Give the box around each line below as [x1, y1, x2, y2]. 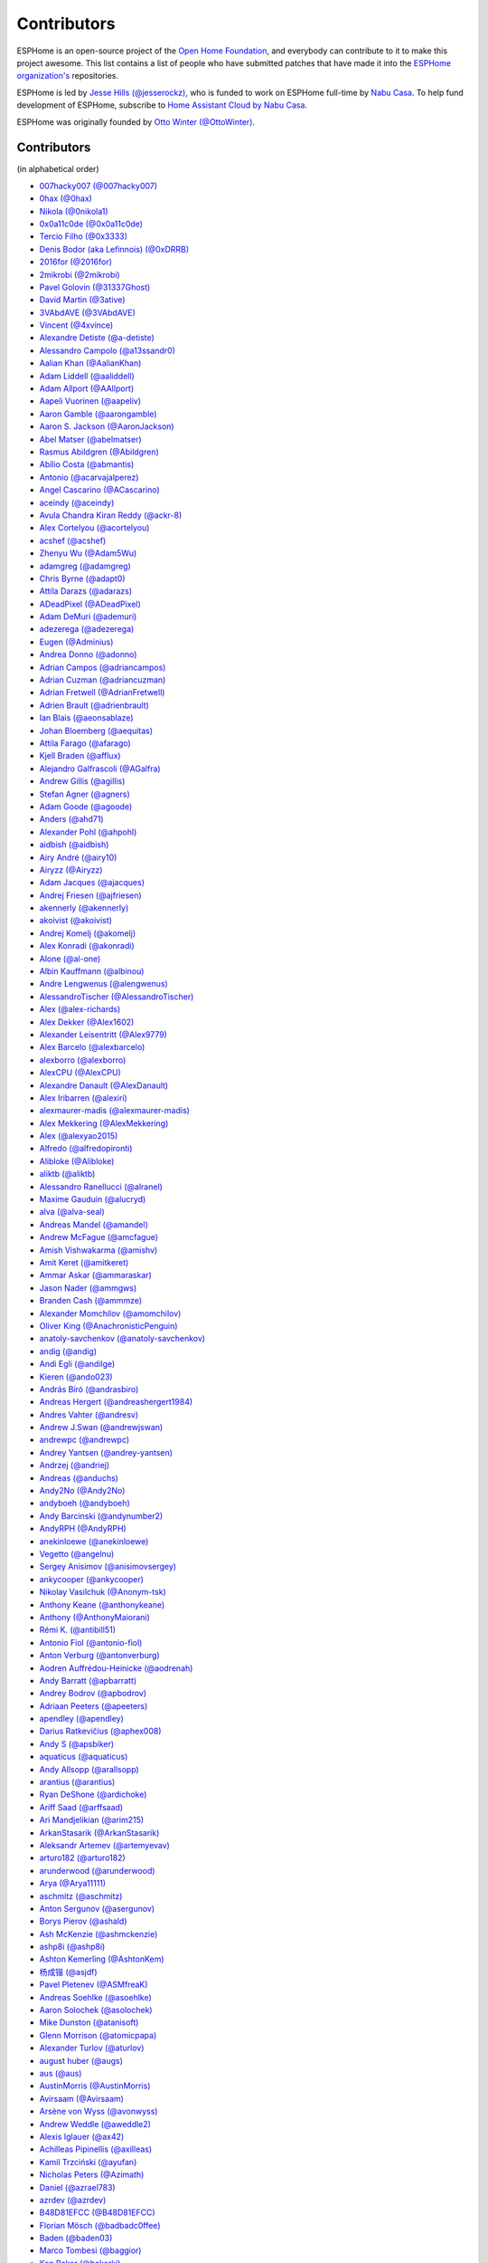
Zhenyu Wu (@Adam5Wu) [39, 548, 137, 559]
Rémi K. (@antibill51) [39, 1625, 117, 1636]
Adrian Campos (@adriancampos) [39, 662, 166, 673]
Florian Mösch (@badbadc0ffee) [39, 2220, 161, 2230]
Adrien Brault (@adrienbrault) [39, 700, 149, 711]
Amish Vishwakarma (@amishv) [39, 1245, 158, 1256]
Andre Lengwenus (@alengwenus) [39, 979, 169, 989]
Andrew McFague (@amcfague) [39, 1232, 158, 1243]
